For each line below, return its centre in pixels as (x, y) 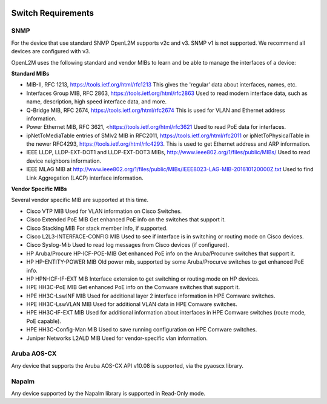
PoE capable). (44, 321)
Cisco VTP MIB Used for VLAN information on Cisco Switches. (104, 211)
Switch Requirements (52, 13)
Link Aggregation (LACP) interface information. (85, 178)
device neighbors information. (64, 161)
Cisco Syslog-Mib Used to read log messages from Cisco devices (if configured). (128, 245)
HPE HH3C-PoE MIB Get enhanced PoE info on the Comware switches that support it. (133, 287)
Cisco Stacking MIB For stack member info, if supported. (97, 228)
